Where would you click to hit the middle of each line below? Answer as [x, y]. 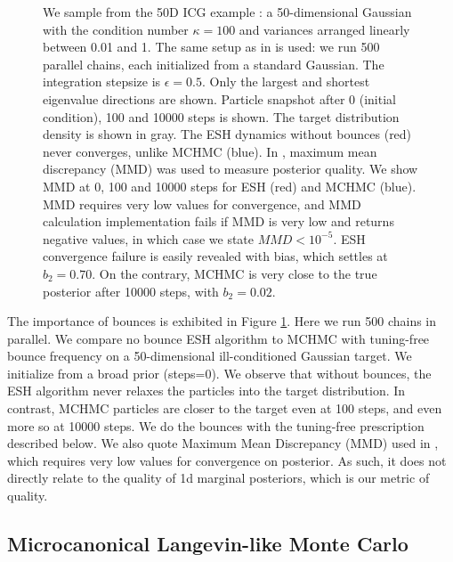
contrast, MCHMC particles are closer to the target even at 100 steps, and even [225, 408]
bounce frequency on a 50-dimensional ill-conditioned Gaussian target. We [210, 356]
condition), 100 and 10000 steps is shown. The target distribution [221, 116]
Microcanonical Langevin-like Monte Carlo [208, 544]
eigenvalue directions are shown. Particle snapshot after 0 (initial [219, 98]
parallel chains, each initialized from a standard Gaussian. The [214, 64]
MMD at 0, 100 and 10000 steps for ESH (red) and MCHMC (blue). [230, 186]
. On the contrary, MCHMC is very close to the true [235, 273]
